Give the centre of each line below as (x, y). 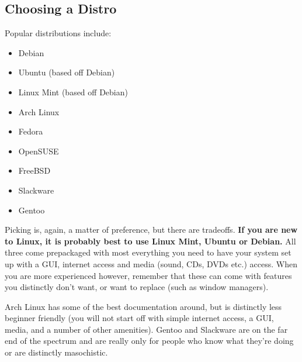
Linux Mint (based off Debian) (73, 92)
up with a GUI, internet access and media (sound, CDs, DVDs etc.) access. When (151, 263)
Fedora (31, 131)
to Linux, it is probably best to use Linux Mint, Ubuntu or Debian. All (150, 241)
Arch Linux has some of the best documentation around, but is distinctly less (143, 306)
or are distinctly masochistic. (56, 352)
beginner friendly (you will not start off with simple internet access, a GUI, (139, 318)
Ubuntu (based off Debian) (67, 72)
